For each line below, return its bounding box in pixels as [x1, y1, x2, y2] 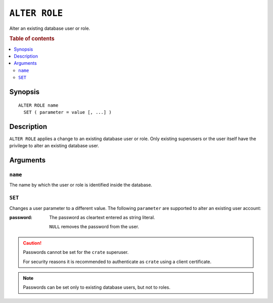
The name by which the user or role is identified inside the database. [9, 182, 153, 188]
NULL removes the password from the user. [49, 224, 139, 230]
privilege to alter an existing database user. [9, 143, 100, 149]
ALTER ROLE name [18, 102, 59, 108]
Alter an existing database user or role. [9, 25, 90, 31]
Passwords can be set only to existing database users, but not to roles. [23, 284, 171, 290]
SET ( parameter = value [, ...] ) [23, 109, 112, 115]
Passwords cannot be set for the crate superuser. [23, 249, 129, 255]
